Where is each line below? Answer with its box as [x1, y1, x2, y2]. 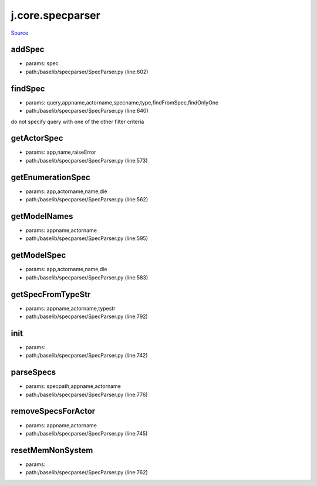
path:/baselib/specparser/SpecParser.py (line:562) [25, 196, 149, 203]
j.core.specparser [11, 9, 101, 22]
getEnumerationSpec [11, 172, 90, 182]
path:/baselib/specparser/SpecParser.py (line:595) [25, 235, 149, 242]
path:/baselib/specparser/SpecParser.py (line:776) [25, 391, 148, 398]
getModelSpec [11, 250, 66, 261]
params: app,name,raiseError [25, 148, 96, 156]
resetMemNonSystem [11, 445, 93, 455]
